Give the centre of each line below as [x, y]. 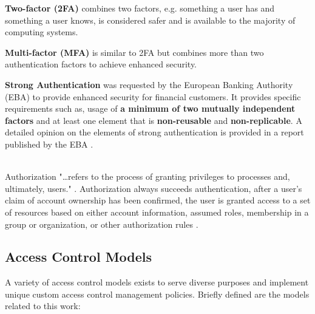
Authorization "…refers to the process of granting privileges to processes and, [147, 176]
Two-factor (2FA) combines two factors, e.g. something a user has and [140, 8]
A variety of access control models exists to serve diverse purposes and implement [157, 282]
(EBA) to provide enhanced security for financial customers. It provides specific [153, 96]
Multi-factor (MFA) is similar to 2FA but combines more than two [134, 52]
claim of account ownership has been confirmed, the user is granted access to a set [158, 200]
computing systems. [42, 32]
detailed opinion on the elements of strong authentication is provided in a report [154, 132]
